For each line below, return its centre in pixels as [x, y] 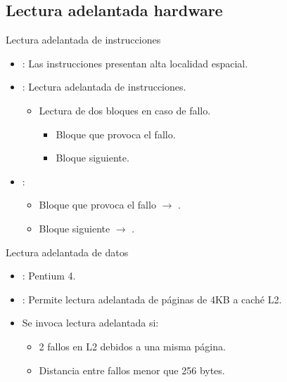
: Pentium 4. [49, 276]
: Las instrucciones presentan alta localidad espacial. [135, 63]
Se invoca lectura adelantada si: [90, 323]
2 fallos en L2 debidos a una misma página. [132, 346]
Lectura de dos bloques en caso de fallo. [125, 110]
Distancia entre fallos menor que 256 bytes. [132, 370]
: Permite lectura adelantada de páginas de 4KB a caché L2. [152, 299]
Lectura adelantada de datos [67, 252]
